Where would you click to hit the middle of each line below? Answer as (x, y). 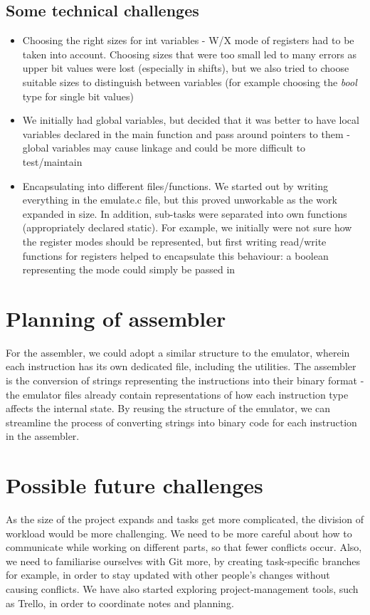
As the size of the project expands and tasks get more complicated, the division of (185, 519)
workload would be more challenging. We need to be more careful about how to (179, 533)
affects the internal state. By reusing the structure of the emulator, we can (168, 408)
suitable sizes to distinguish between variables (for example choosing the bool (190, 82)
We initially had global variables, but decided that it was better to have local (191, 120)
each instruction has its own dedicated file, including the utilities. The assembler (181, 366)
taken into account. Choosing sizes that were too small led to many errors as (189, 54)
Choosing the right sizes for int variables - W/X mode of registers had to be (188, 40)
